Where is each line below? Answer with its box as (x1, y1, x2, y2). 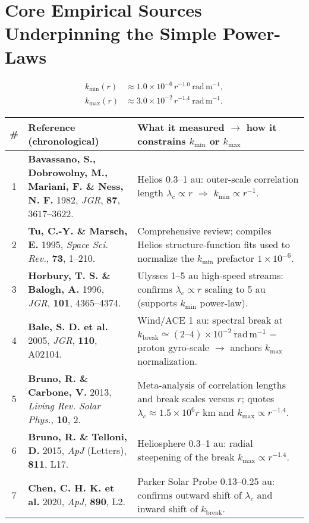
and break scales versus (137, 392, 234, 406)
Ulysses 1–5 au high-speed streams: (137, 268, 283, 282)
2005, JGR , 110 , (28, 333, 97, 347)
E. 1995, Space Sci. (28, 237, 108, 251)
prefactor (217, 250, 254, 265)
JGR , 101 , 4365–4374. (28, 295, 121, 309)
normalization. (137, 353, 197, 368)
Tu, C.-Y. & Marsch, (28, 223, 128, 237)
